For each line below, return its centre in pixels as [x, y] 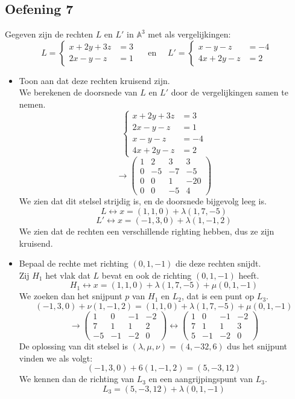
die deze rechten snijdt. [218, 263]
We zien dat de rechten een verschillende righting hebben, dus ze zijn [147, 231]
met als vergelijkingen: [189, 34]
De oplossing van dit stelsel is [74, 346]
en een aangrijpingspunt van [201, 379]
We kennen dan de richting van [77, 379]
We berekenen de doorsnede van [78, 92]
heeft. [249, 275]
